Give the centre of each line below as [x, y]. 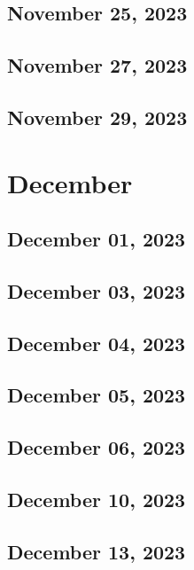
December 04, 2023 [97, 343]
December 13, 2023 [97, 551]
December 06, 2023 [97, 447]
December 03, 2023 [97, 290]
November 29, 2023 [97, 117]
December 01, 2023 [97, 239]
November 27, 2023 [97, 65]
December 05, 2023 [97, 395]
